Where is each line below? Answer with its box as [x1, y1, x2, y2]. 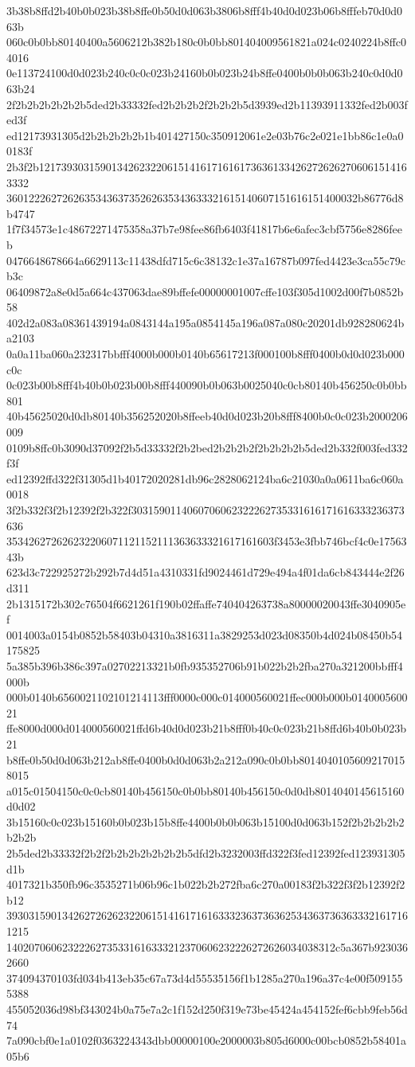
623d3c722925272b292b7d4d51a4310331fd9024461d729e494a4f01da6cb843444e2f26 [6, 564, 405, 580]
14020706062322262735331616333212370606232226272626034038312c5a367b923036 [6, 938, 408, 955]
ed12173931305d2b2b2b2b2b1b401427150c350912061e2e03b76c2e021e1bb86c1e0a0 [6, 127, 404, 143]
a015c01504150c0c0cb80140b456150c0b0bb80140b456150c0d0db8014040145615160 [6, 782, 405, 799]
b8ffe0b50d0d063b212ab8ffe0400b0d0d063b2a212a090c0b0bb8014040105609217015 [6, 751, 405, 768]
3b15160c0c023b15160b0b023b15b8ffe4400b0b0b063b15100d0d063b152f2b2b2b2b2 [6, 813, 405, 830]
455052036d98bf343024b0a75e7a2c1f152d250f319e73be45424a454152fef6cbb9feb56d [6, 1001, 408, 1017]
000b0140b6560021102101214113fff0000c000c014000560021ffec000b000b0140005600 [6, 689, 408, 705]
